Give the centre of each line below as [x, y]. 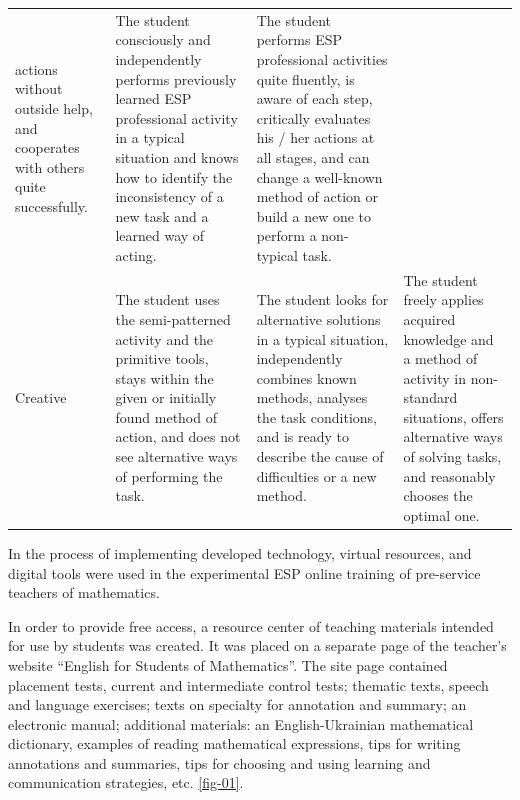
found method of [166, 416]
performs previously [176, 78]
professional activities [322, 58]
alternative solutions [318, 318]
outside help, [54, 107]
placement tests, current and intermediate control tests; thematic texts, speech [248, 684]
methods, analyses [312, 397]
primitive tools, [162, 358]
